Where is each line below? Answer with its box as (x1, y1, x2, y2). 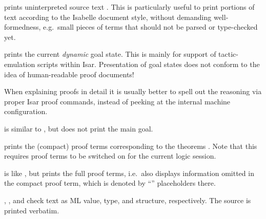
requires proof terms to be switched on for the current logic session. (4, 150, 216, 161)
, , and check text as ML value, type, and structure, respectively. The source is (4, 194, 251, 205)
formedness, (4, 21, 41, 32)
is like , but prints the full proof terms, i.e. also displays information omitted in (4, 167, 254, 178)
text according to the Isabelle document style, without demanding (4, 11, 212, 22)
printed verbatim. (4, 205, 59, 215)
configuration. (4, 106, 48, 117)
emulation (4, 58, 35, 69)
